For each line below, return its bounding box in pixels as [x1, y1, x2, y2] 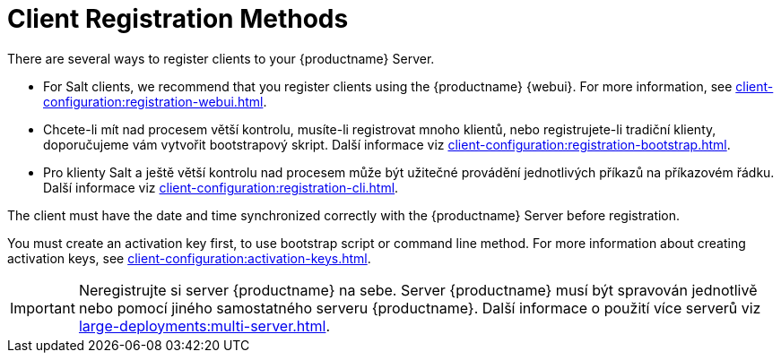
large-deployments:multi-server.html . [78, 316, 331, 335]
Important [10, 298, 75, 317]
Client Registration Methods [7, 4, 349, 34]
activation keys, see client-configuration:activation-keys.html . [7, 250, 371, 266]
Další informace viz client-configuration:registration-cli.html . [43, 179, 399, 195]
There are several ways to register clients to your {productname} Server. [7, 50, 435, 66]
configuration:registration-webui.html [43, 93, 264, 109]
